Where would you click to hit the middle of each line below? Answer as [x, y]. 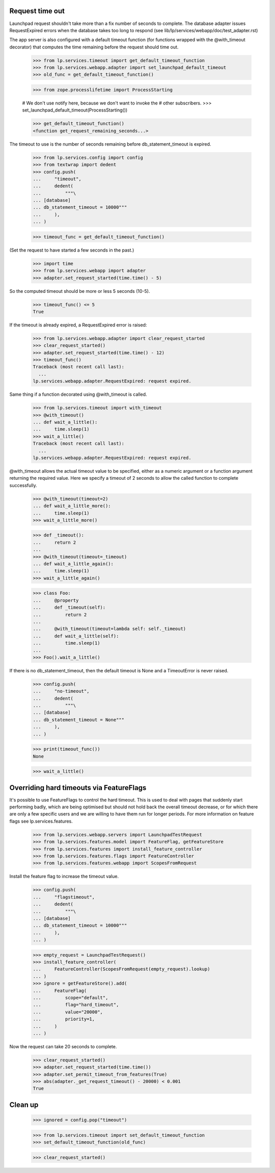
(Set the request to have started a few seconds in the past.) [72, 250]
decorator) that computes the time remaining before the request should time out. [94, 47]
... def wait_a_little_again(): [73, 564]
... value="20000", [68, 1012]
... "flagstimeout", [64, 897]
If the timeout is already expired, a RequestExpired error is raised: [78, 325]
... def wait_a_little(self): [76, 636]
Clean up [24, 1104]
